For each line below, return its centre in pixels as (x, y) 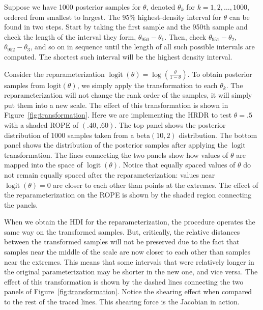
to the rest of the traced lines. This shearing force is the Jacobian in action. (122, 302)
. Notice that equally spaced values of (177, 165)
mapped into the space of (43, 165)
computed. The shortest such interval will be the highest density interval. (118, 56)
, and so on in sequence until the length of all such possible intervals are (142, 47)
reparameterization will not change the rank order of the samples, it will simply (128, 95)
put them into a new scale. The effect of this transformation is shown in (116, 105)
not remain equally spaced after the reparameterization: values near (110, 174)
